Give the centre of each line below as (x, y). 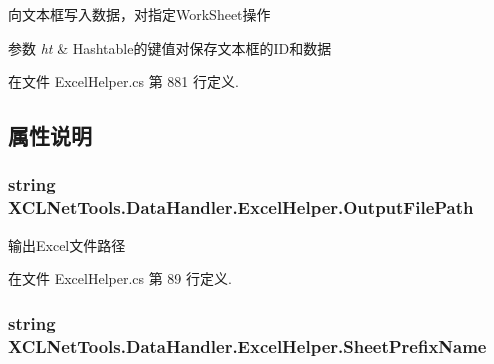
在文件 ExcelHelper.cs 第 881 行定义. (123, 81)
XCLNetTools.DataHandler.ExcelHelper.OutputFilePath (241, 207)
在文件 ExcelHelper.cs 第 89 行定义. (120, 278)
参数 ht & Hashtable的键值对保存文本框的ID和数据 (170, 47)
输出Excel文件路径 (67, 244)
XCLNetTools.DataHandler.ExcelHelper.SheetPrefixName (247, 345)
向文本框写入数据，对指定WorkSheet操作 (139, 14)
